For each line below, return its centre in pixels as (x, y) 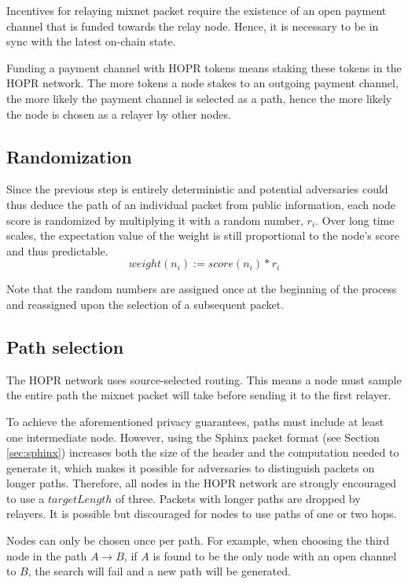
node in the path (47, 555)
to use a (26, 498)
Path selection (65, 346)
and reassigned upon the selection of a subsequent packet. (145, 304)
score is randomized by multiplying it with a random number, (155, 220)
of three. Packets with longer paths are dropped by (238, 498)
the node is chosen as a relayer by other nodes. (119, 114)
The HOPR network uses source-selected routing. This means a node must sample (204, 379)
